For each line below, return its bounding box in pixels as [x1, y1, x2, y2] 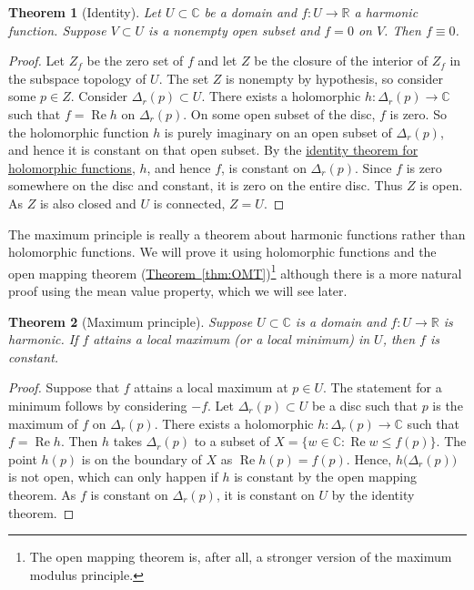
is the [432, 395, 463, 414]
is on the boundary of [81, 449, 202, 468]
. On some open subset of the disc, [183, 104, 376, 123]
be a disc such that [311, 395, 418, 414]
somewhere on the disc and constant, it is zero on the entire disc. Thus [8, 176, 403, 195]
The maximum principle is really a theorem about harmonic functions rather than [8, 224, 466, 243]
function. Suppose [8, 20, 106, 39]
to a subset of [194, 432, 270, 451]
